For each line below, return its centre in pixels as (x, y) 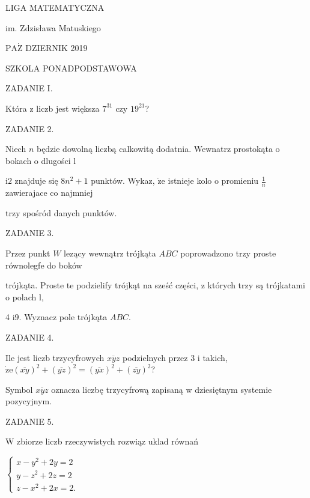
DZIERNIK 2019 (56, 48)
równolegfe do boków (44, 265)
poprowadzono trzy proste (228, 253)
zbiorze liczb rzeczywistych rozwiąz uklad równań (108, 441)
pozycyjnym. (29, 401)
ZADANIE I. (29, 88)
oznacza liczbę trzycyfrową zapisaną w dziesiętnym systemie (162, 389)
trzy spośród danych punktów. (61, 212)
